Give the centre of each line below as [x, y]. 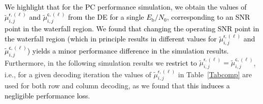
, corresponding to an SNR [208, 17]
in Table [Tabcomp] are [215, 74]
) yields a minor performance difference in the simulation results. [128, 50]
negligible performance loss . [47, 96]
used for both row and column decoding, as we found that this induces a [117, 86]
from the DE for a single [106, 17]
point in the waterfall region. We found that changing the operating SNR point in [132, 29]
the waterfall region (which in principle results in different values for [111, 39]
